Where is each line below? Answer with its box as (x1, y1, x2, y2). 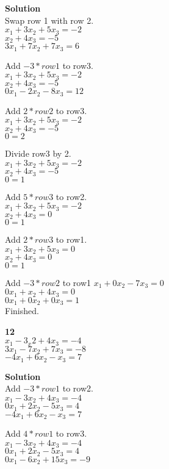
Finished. (5, 304, 39, 317)
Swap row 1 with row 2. (5, 13, 94, 26)
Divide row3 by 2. (5, 147, 71, 159)
